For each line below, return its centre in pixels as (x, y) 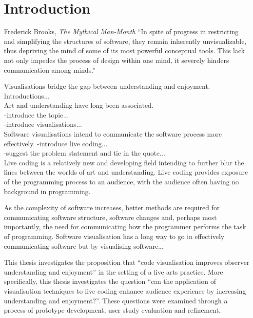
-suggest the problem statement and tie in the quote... (85, 153)
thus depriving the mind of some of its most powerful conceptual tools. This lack (125, 50)
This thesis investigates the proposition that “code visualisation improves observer (127, 262)
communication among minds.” (50, 70)
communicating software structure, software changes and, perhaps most (110, 217)
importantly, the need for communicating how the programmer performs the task (125, 227)
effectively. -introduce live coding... (56, 143)
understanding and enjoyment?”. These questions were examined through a (116, 300)
